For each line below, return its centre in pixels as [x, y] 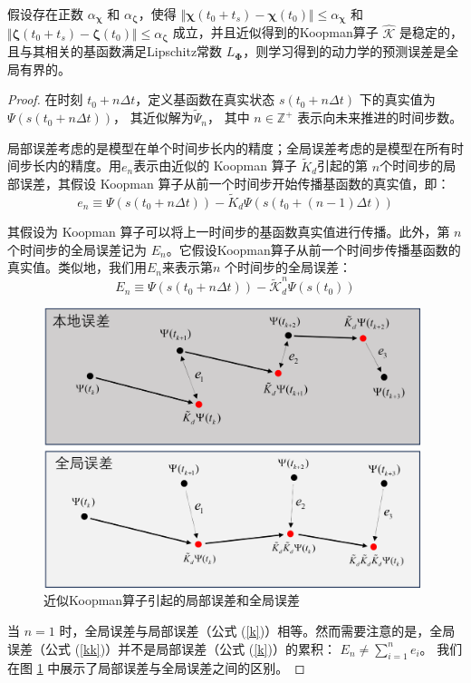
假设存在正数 [45, 14]
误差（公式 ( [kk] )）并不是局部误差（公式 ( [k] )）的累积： [172, 648]
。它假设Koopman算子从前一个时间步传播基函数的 [313, 249]
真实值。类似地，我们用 [77, 267]
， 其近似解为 [154, 117]
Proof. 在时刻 [45, 99]
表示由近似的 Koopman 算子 [215, 166]
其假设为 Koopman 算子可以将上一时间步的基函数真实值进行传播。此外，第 [229, 231]
